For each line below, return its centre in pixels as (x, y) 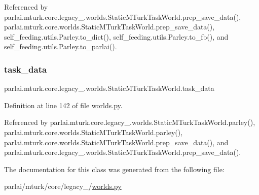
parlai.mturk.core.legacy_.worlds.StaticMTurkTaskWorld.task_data (109, 88)
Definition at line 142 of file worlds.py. (63, 105)
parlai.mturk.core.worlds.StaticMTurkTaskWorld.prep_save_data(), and (116, 142)
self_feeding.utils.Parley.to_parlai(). (61, 46)
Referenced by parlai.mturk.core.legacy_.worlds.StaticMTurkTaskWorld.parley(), (130, 122)
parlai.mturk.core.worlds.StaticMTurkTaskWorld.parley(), (94, 132)
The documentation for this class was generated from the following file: (114, 169)
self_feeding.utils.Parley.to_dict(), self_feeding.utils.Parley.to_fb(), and (116, 36)
